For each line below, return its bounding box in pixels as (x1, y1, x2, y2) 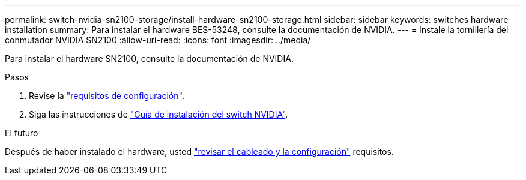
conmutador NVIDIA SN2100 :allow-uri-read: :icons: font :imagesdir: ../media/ (5, 35, 311, 45)
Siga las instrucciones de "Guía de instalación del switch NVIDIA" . (29, 109, 288, 119)
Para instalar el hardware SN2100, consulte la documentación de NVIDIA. (5, 53, 294, 64)
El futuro (5, 128, 38, 138)
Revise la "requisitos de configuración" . (29, 91, 184, 101)
